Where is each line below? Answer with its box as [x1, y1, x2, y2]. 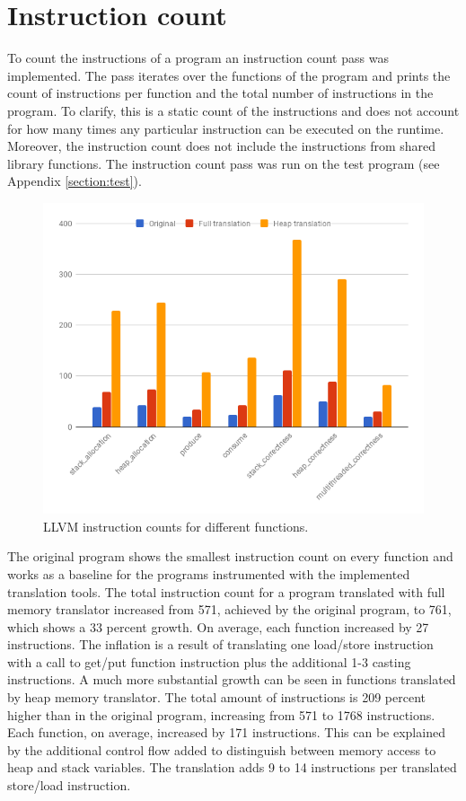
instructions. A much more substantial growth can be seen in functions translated [7, 670, 456, 689]
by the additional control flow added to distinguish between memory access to [7, 740, 436, 759]
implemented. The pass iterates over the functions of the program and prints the [7, 66, 451, 84]
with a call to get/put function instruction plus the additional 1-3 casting [7, 652, 411, 671]
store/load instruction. [7, 776, 131, 795]
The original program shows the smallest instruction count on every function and [7, 547, 453, 566]
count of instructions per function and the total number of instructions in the [7, 84, 434, 102]
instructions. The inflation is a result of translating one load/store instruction [7, 635, 434, 654]
